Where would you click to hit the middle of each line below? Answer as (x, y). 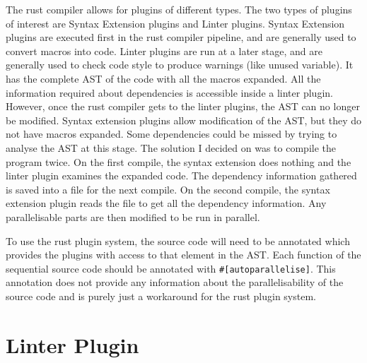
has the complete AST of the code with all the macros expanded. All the (163, 78)
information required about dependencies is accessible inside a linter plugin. (169, 92)
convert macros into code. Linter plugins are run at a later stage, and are (164, 50)
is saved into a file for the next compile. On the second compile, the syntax (168, 189)
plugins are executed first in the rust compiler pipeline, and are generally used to (181, 37)
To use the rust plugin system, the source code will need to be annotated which (178, 240)
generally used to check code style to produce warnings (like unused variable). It (180, 65)
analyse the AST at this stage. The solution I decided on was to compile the (171, 147)
